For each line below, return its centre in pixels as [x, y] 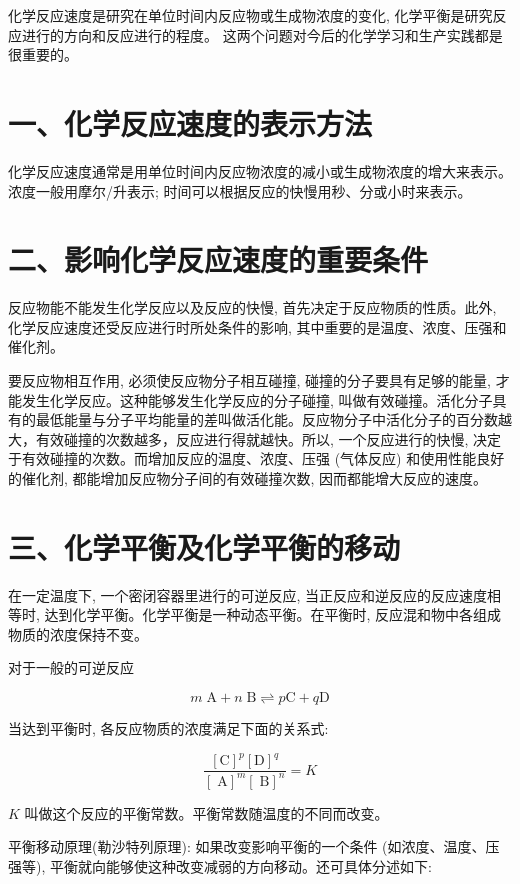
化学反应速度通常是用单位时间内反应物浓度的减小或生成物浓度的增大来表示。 [260, 170]
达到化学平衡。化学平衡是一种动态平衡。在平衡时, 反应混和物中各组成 [273, 614]
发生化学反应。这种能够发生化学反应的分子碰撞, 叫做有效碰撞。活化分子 [257, 399]
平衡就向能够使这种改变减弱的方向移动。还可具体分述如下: [240, 865]
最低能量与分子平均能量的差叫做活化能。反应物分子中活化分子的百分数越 [273, 419]
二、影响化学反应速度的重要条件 [218, 259]
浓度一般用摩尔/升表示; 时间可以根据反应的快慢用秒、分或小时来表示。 [240, 190]
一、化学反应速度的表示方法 [190, 122]
